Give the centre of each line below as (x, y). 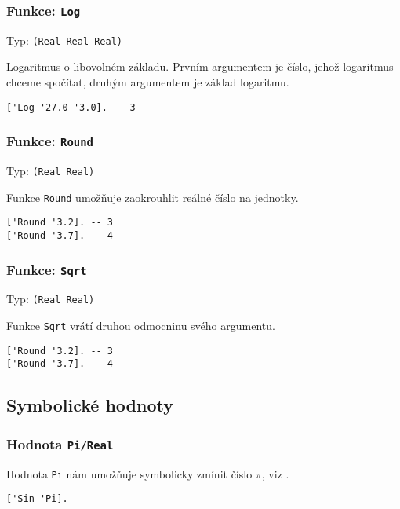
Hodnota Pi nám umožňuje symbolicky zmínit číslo (129, 473)
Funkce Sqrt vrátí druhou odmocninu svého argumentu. (141, 326)
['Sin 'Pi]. (37, 499)
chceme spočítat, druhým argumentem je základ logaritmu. (148, 82)
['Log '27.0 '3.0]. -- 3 (71, 107)
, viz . (275, 473)
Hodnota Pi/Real (60, 443)
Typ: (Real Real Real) (64, 40)
